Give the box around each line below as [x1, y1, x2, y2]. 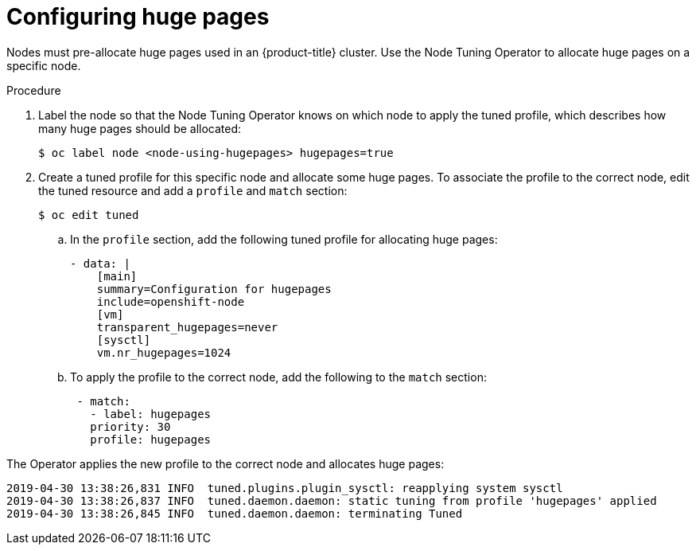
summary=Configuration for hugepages [96, 282, 332, 295]
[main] [96, 269, 138, 283]
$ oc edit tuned [38, 208, 139, 221]
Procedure [6, 83, 61, 97]
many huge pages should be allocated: [38, 121, 242, 135]
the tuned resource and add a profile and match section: [38, 183, 348, 197]
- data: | [70, 256, 130, 270]
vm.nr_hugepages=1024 [96, 346, 231, 359]
